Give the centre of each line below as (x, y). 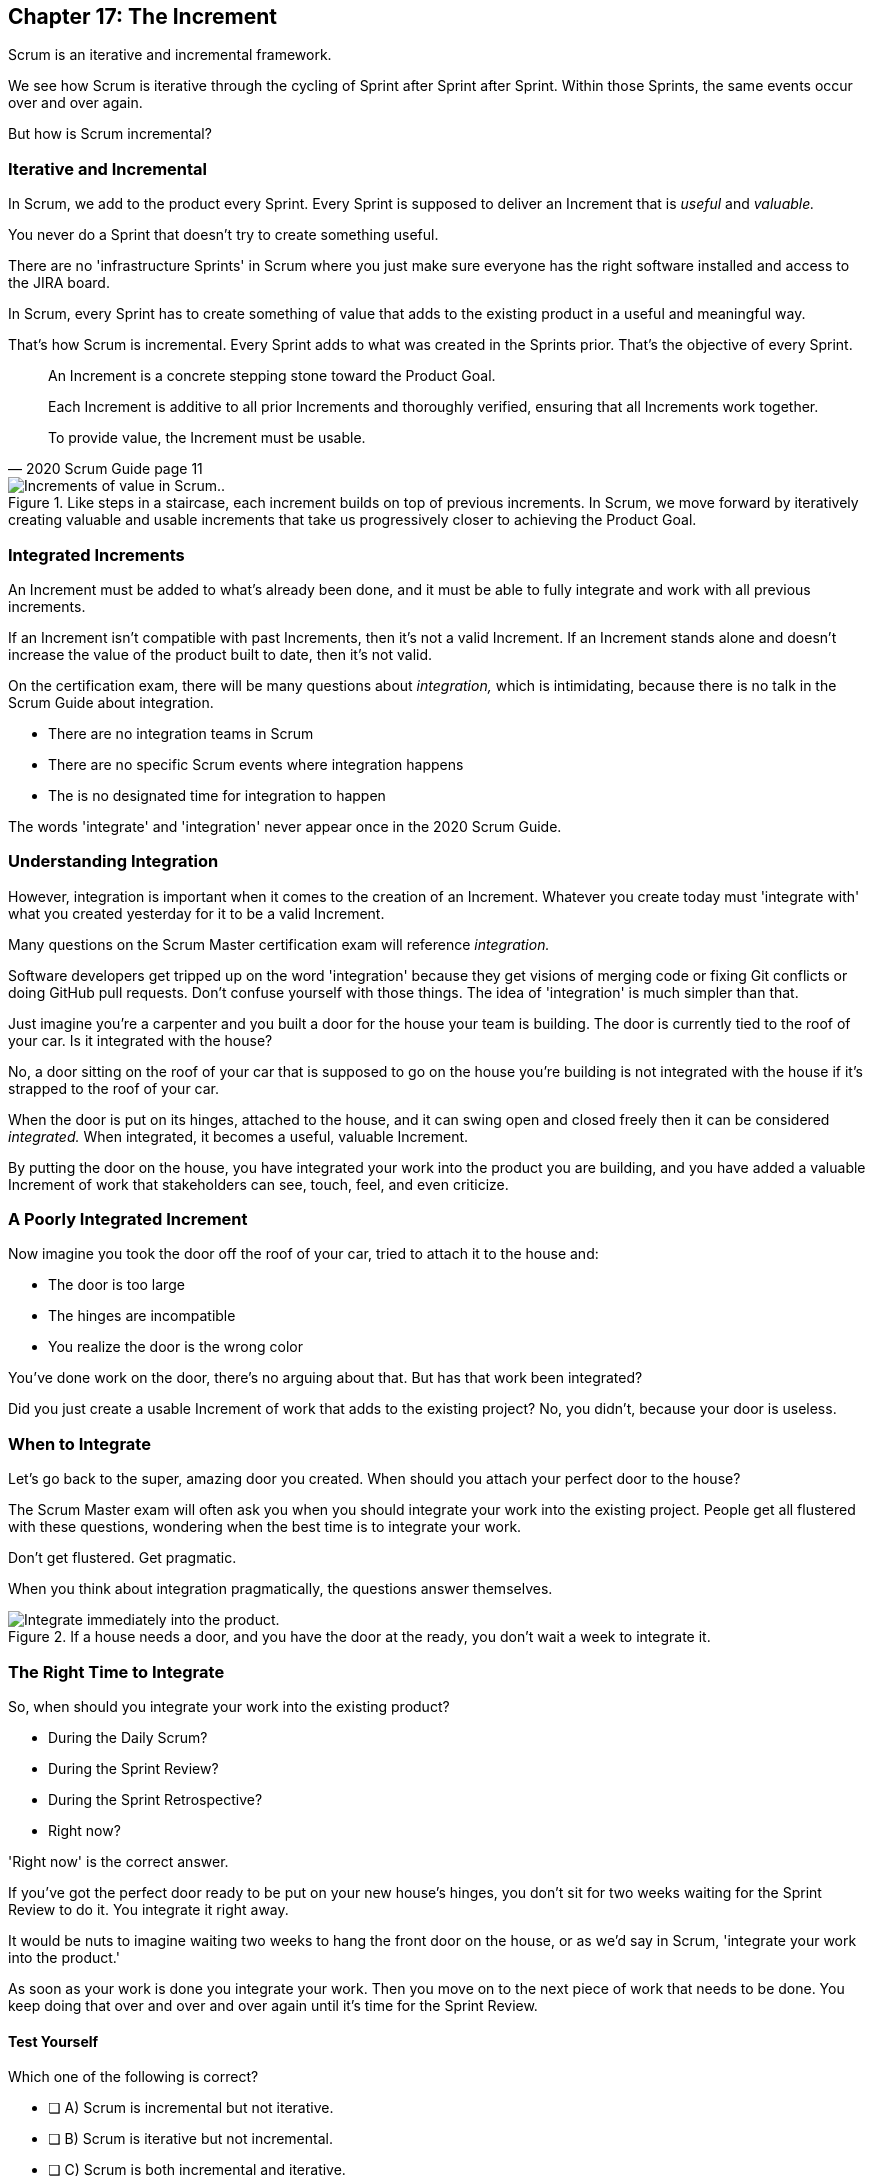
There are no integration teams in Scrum (181, 733)
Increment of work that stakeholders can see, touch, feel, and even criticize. (258, 1184)
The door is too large (116, 1285)
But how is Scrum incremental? (110, 134)
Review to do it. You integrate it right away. (148, 1909)
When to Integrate (79, 1443)
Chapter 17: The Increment (142, 16)
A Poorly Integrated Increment (128, 1219)
